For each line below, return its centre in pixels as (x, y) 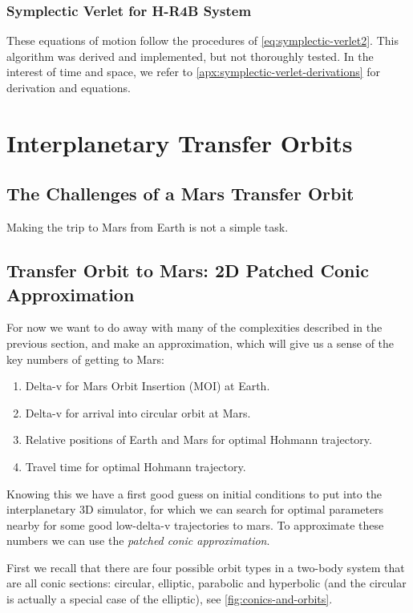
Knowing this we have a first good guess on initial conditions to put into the (194, 493)
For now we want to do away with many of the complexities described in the (194, 327)
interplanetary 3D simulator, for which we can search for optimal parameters (195, 509)
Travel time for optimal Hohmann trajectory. (136, 466)
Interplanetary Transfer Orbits (180, 142)
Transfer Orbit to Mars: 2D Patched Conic (188, 270)
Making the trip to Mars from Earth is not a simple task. (148, 227)
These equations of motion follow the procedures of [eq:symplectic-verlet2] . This (202, 40)
